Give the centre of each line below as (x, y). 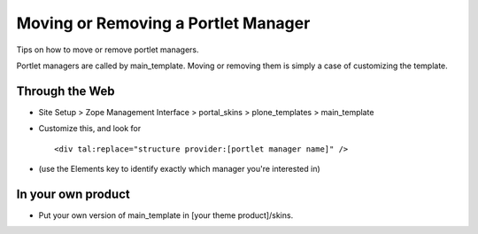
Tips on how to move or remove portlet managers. (108, 50)
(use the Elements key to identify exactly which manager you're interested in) (179, 169)
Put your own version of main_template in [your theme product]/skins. (166, 215)
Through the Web (66, 91)
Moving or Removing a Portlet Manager (163, 23)
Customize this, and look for (90, 129)
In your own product (73, 194)
